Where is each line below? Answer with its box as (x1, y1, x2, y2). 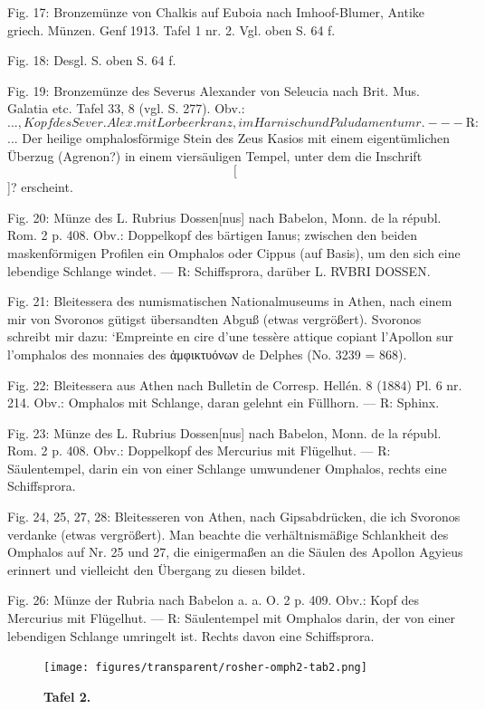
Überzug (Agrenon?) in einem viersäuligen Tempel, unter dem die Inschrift (7, 146, 423, 165)
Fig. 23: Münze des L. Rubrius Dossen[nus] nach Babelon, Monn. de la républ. (7, 423, 442, 442)
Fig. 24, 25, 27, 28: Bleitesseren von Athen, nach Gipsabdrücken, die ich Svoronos (7, 507, 461, 526)
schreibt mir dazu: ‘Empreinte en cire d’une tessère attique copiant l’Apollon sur (7, 327, 454, 346)
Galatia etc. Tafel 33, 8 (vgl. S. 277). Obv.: (7, 99, 245, 118)
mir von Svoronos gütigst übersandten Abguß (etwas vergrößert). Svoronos (7, 309, 422, 328)
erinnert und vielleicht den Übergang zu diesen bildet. (7, 560, 306, 579)
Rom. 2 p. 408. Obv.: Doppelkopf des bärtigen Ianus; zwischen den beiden (7, 225, 417, 244)
